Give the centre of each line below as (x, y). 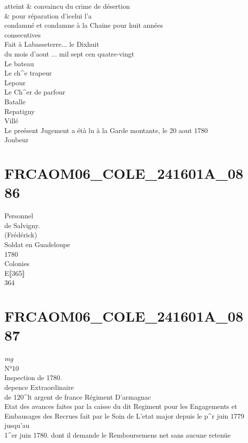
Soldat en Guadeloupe (37, 244)
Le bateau (19, 63)
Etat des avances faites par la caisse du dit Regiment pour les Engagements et (121, 406)
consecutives (23, 34)
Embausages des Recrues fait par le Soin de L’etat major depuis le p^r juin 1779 (124, 415)
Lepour (15, 82)
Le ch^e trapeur (28, 73)
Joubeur (17, 140)
